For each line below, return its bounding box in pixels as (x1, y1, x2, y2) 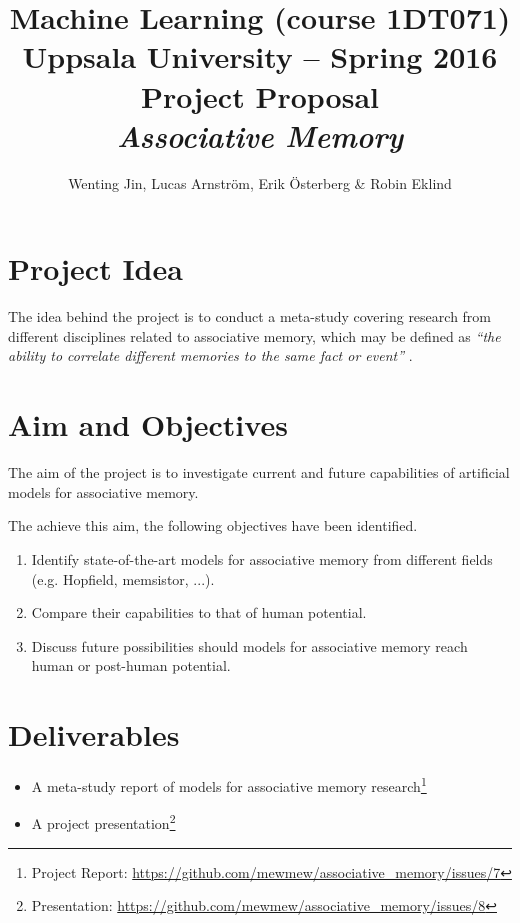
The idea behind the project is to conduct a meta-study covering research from (8, 306, 492, 327)
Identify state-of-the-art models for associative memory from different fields (31, 548, 493, 569)
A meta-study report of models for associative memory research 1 (31, 773, 427, 796)
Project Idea (8, 248, 183, 289)
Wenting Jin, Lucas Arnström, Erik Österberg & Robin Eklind (68, 172, 452, 193)
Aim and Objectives (8, 404, 288, 445)
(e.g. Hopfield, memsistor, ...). (31, 568, 215, 589)
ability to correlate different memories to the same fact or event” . (8, 345, 413, 366)
